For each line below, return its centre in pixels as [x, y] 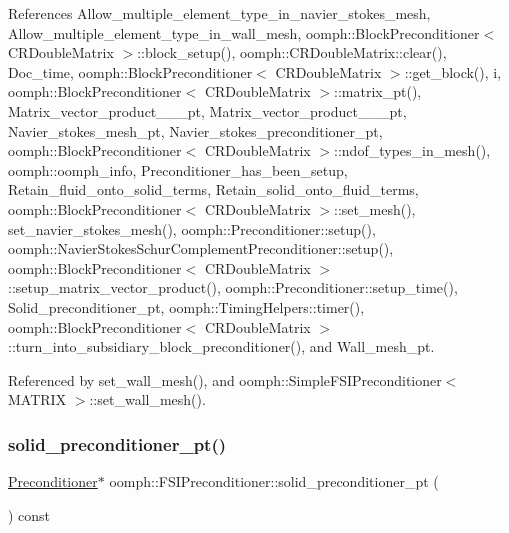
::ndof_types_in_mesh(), [412, 150]
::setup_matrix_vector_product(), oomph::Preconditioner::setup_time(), [233, 287]
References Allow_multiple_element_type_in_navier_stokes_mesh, [219, 13]
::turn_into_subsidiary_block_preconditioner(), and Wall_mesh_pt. [221, 346]
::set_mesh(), [375, 208]
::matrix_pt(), [378, 91]
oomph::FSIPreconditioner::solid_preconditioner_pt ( [274, 481]
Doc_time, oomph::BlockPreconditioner [130, 71]
